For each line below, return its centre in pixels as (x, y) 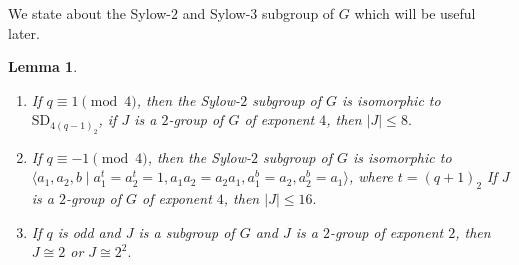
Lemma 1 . (43, 66)
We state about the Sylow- (90, 13)
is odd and (89, 231)
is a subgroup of (186, 231)
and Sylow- (216, 13)
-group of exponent (386, 231)
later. (24, 32)
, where (370, 176)
